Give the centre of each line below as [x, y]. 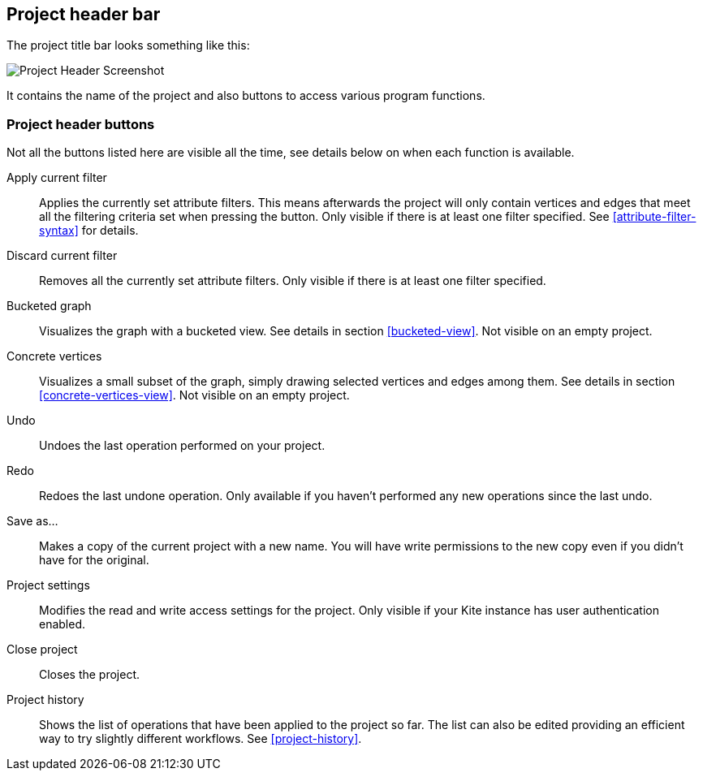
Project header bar [84, 14]
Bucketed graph [49, 306]
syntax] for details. [89, 231]
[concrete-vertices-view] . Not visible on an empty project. [194, 395]
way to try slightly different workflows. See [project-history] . [201, 739]
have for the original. [94, 560]
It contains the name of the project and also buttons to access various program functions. [246, 96]
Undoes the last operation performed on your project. [182, 446]
